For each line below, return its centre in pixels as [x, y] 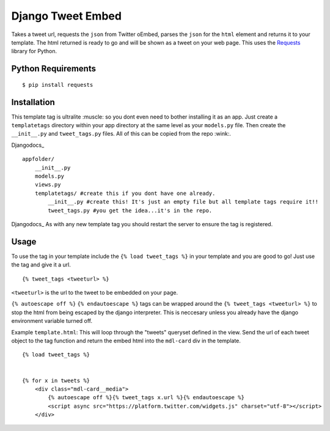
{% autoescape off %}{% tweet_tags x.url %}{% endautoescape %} [146, 398]
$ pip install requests [58, 85]
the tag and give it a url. [41, 265]
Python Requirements [53, 69]
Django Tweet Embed [67, 16]
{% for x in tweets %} [56, 380]
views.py [48, 185]
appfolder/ [38, 159]
